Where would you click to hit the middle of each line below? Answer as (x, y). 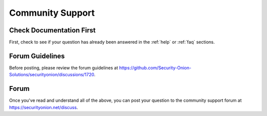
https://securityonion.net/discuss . (44, 107)
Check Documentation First (52, 30)
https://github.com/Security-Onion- (155, 68)
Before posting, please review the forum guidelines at (64, 68)
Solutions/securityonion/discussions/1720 (52, 75)
